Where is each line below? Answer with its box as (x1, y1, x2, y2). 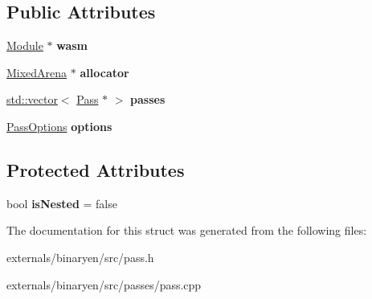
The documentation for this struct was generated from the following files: (6, 222, 367, 239)
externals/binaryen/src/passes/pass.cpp (6, 276, 202, 293)
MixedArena (6, 63, 67, 80)
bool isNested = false (6, 195, 117, 211)
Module (6, 37, 43, 54)
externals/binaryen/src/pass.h (6, 248, 154, 265)
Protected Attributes (6, 157, 185, 182)
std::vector (6, 91, 58, 108)
